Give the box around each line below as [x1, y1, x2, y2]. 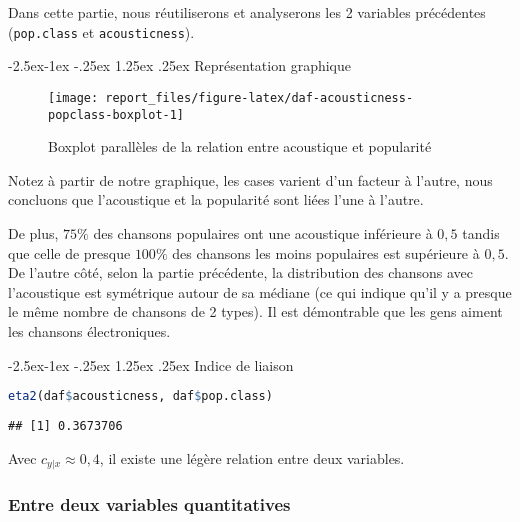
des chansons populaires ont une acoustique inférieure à [93, 222, 433, 243]
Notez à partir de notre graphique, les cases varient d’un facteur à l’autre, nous [8, 169, 493, 190]
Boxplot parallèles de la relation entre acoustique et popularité [48, 136, 432, 157]
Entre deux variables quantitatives [8, 492, 291, 516]
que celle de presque [8, 242, 131, 263]
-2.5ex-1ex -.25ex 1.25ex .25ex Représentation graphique [8, 55, 351, 76]
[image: [48, 90, 99, 105]
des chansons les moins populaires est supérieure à [172, 242, 480, 263]
